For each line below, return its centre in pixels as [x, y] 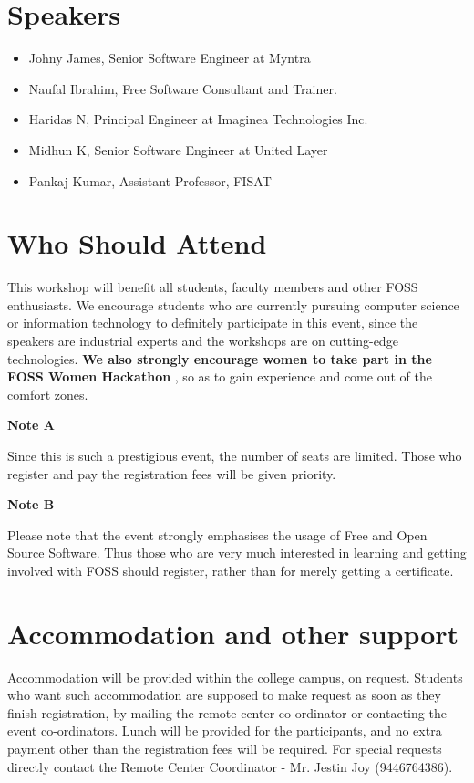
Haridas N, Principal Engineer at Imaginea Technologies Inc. [198, 119]
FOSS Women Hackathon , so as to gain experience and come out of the [220, 376]
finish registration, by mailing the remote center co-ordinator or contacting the [227, 712]
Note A [31, 425]
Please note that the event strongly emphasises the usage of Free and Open [217, 534]
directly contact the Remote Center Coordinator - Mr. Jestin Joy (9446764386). [230, 766]
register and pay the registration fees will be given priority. [172, 473]
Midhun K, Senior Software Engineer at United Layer [178, 149]
